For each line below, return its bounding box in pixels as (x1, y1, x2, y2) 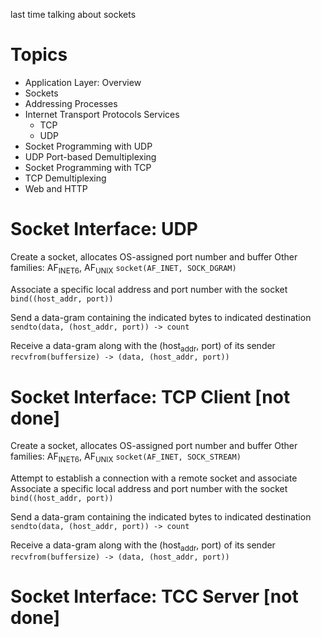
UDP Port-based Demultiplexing (24, 150, 157, 163)
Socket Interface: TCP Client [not (10, 385, 291, 408)
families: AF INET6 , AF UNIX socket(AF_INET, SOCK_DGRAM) (10, 261, 237, 276)
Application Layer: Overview (24, 76, 142, 88)
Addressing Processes (24, 97, 118, 109)
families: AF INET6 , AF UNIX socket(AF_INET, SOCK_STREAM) (10, 450, 242, 465)
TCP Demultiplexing (24, 172, 107, 184)
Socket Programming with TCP (24, 161, 152, 173)
